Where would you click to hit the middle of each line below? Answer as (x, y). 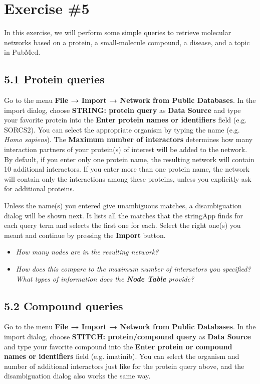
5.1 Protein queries (54, 79)
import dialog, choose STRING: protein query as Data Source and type (122, 110)
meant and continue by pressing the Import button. (85, 235)
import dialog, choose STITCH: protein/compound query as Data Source (127, 336)
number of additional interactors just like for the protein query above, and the (124, 366)
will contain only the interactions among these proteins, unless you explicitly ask (128, 178)
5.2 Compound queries (64, 305)
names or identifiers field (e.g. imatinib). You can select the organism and (122, 356)
